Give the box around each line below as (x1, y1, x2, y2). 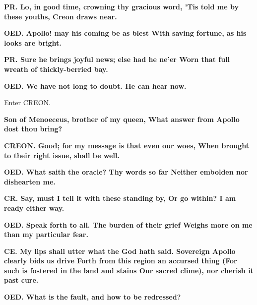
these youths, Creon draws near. (4, 11, 117, 21)
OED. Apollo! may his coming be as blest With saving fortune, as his (4, 28, 247, 38)
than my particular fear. (4, 229, 88, 240)
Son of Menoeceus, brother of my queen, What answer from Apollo (4, 114, 240, 124)
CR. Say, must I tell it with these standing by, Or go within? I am (4, 193, 236, 203)
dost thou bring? (4, 123, 63, 134)
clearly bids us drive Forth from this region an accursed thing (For (4, 255, 237, 266)
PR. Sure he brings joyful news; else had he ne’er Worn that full (4, 54, 230, 64)
